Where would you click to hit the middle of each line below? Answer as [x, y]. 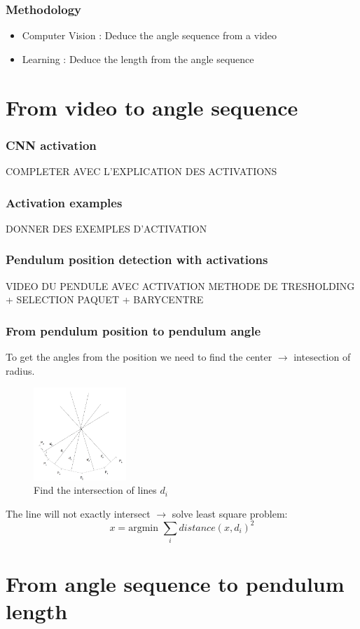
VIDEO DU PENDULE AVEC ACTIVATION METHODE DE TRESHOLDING [180, 285]
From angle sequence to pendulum [175, 584]
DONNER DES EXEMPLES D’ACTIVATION [106, 228]
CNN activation [51, 145]
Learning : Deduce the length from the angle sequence [138, 58]
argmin [143, 528]
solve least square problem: [230, 513]
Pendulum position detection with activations [137, 260]
